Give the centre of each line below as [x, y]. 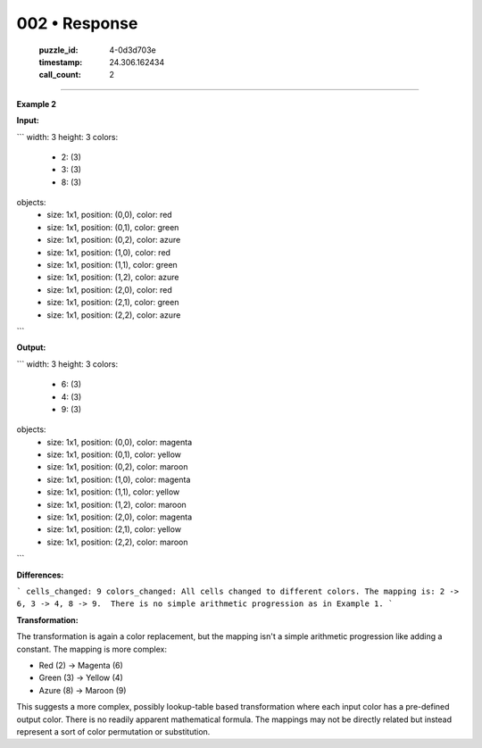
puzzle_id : [58, 50]
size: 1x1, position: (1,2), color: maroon [116, 504]
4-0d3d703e [133, 50]
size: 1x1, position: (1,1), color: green [112, 265]
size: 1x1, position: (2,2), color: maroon [117, 542]
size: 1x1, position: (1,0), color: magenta [119, 479]
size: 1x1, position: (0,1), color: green [113, 227]
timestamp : [61, 62]
